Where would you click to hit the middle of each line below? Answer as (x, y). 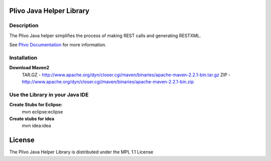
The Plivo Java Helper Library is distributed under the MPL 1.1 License (81, 152)
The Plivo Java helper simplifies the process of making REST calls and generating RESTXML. (105, 36)
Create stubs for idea (32, 119)
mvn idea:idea (36, 126)
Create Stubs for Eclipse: (36, 105)
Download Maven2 (29, 68)
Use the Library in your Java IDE (49, 94)
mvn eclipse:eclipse (42, 112)
